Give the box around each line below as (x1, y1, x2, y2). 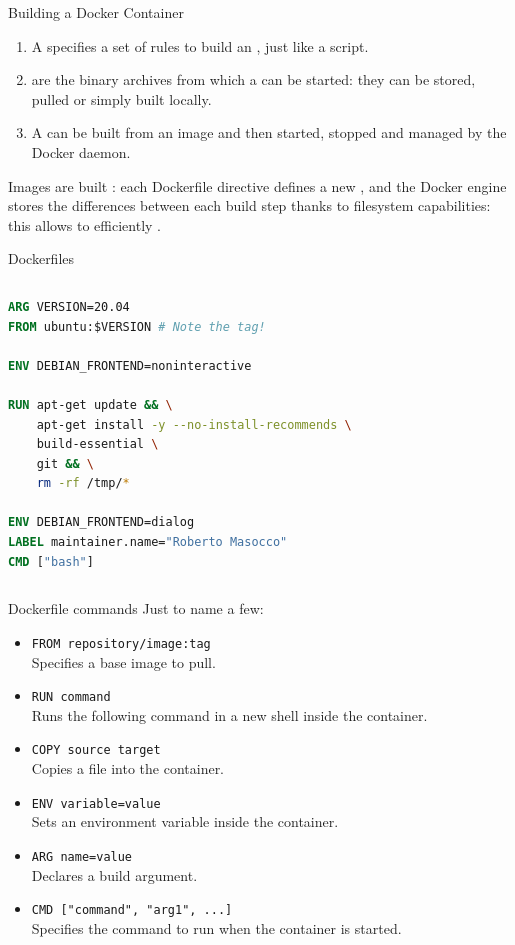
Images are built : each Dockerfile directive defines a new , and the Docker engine (8, 175, 507, 196)
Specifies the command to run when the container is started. (31, 917, 402, 938)
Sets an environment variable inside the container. (31, 811, 339, 832)
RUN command (31, 690, 111, 705)
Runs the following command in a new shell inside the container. (31, 704, 428, 725)
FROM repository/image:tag (31, 636, 211, 651)
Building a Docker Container (8, 2, 184, 22)
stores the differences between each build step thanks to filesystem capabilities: (8, 195, 491, 216)
